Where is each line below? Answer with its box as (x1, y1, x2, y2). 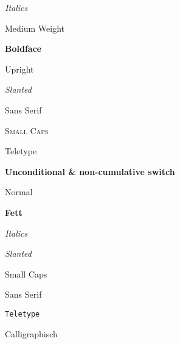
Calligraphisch (5, 327, 58, 340)
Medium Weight (5, 21, 65, 34)
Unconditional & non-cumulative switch (5, 165, 175, 177)
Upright (5, 62, 34, 75)
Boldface (5, 42, 42, 55)
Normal (5, 185, 33, 198)
